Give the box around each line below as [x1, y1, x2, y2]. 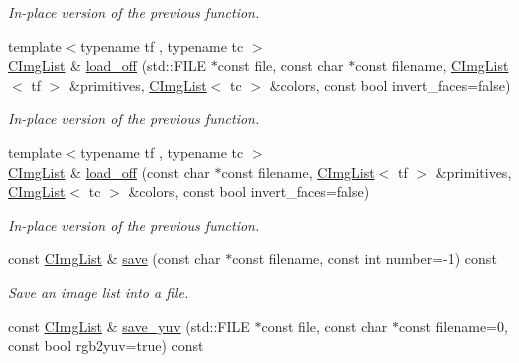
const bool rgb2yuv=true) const [8, 335, 204, 356]
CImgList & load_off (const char [8, 161, 210, 182]
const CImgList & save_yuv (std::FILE [8, 315, 250, 336]
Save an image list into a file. [8, 281, 189, 302]
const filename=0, [398, 315, 508, 336]
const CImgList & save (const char [8, 248, 221, 269]
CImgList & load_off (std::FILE [8, 55, 207, 76]
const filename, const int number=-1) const [232, 248, 497, 269]
